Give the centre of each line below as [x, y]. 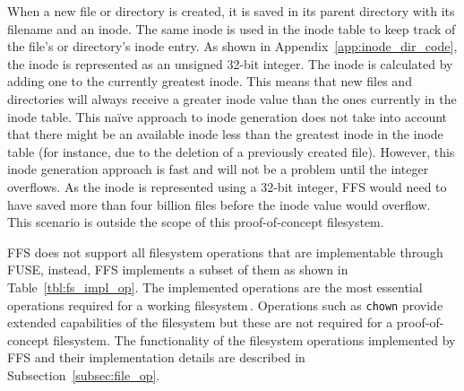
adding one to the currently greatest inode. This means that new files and [210, 81]
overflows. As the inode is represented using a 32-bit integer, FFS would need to [227, 186]
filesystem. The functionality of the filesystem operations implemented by [254, 339]
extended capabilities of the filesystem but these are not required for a [200, 322]
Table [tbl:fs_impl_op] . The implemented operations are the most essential [215, 287]
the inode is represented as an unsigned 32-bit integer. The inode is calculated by [230, 63]
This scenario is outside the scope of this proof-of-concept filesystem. [196, 222]
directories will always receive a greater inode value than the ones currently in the [232, 98]
